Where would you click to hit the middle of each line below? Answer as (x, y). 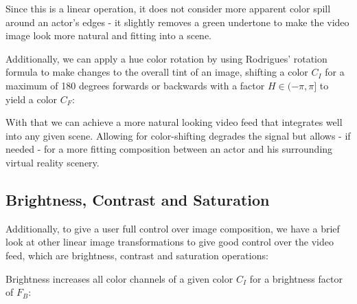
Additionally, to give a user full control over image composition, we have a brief (173, 228)
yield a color (32, 99)
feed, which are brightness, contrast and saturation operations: (137, 255)
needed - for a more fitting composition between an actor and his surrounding (169, 149)
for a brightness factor (296, 278)
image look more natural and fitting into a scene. (108, 35)
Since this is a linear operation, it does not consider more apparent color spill (168, 8)
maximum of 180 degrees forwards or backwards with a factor (135, 85)
